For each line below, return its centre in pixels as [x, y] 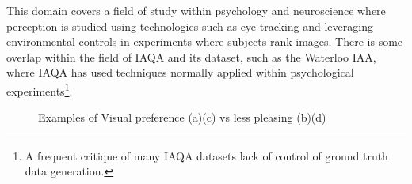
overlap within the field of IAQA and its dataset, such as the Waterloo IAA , [191, 56]
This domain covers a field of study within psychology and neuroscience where [196, 10]
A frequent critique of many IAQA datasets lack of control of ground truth [206, 155]
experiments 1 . [40, 89]
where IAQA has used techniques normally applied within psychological [180, 72]
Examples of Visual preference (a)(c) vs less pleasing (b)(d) [182, 117]
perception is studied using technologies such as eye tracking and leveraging [190, 26]
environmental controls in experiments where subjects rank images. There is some [205, 41]
